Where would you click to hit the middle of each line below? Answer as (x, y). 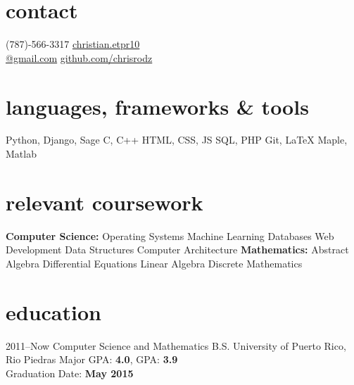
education (53, 311)
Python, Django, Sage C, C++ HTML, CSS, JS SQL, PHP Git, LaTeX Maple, (177, 140)
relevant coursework (105, 202)
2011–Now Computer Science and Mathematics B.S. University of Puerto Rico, (176, 345)
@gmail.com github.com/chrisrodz (79, 57)
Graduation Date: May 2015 (70, 373)
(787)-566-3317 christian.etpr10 (73, 44)
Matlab (21, 154)
